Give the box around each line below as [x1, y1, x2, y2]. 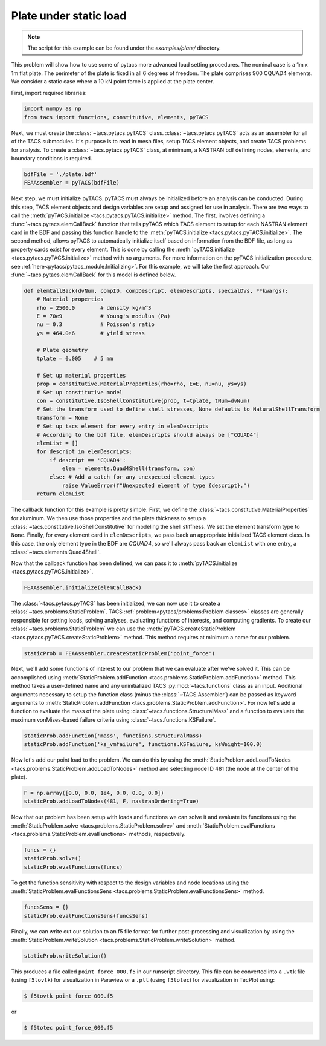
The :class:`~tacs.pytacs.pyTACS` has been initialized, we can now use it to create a [11, 600, 220, 607]
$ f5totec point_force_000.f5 [24, 1024, 113, 1031]
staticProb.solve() [24, 855, 81, 862]
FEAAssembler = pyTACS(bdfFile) [24, 179, 120, 186]
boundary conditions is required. [11, 155, 92, 162]
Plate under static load [11, 9, 127, 22]
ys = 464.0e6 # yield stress [36, 330, 145, 336]
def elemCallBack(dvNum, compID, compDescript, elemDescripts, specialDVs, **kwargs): [24, 287, 289, 294]
